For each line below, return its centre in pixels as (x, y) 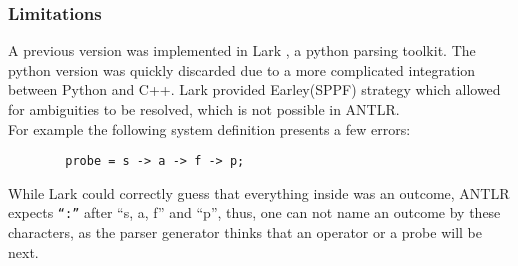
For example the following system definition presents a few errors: (209, 128)
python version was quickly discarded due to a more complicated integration (242, 69)
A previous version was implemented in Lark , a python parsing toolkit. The (242, 50)
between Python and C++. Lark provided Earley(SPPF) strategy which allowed (254, 89)
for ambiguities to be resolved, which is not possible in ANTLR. (204, 109)
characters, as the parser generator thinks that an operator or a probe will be (245, 232)
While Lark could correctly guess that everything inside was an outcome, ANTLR (259, 192)
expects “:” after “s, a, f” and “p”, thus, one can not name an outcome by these (254, 212)
